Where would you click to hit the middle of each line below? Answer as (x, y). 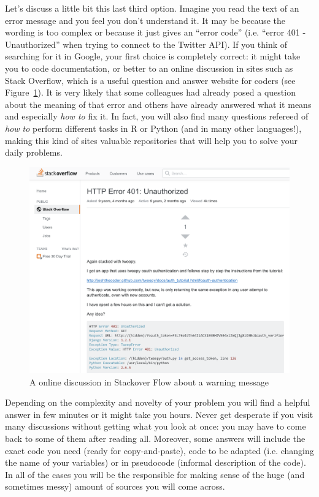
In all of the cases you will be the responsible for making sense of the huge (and (155, 474)
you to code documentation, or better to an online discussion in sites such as (149, 68)
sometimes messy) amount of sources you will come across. (115, 486)
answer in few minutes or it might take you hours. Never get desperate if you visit (159, 414)
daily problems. (34, 152)
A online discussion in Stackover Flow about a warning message (149, 381)
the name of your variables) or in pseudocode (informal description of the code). (156, 462)
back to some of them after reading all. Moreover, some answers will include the (155, 438)
